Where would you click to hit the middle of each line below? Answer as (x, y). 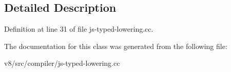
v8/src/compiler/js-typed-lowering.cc (62, 63)
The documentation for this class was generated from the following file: (116, 46)
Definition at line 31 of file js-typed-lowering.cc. (79, 29)
